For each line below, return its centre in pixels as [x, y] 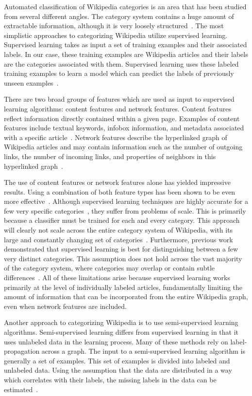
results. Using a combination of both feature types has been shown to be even [120, 191]
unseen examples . [31, 82]
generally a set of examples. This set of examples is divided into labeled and [117, 360]
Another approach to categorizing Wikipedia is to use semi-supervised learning [121, 322]
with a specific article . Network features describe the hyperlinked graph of [116, 137]
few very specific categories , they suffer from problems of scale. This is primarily [125, 210]
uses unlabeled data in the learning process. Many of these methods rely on [116, 341]
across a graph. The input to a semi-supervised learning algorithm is [143, 351]
